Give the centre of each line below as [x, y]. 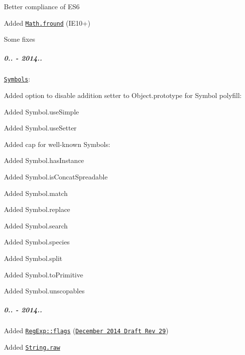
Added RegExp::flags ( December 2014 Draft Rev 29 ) [86, 331]
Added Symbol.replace [37, 209]
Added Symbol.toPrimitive [44, 274]
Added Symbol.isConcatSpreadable [56, 177]
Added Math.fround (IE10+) [47, 23]
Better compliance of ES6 [42, 6]
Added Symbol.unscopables [44, 291]
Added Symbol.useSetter [40, 128]
